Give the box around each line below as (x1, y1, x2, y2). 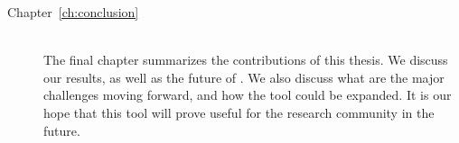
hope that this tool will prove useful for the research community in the (43, 103, 435, 121)
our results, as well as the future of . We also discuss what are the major (43, 67, 445, 86)
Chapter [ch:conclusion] (7, 3, 139, 21)
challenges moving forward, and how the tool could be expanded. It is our (43, 85, 452, 104)
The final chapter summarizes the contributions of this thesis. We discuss (43, 50, 448, 69)
